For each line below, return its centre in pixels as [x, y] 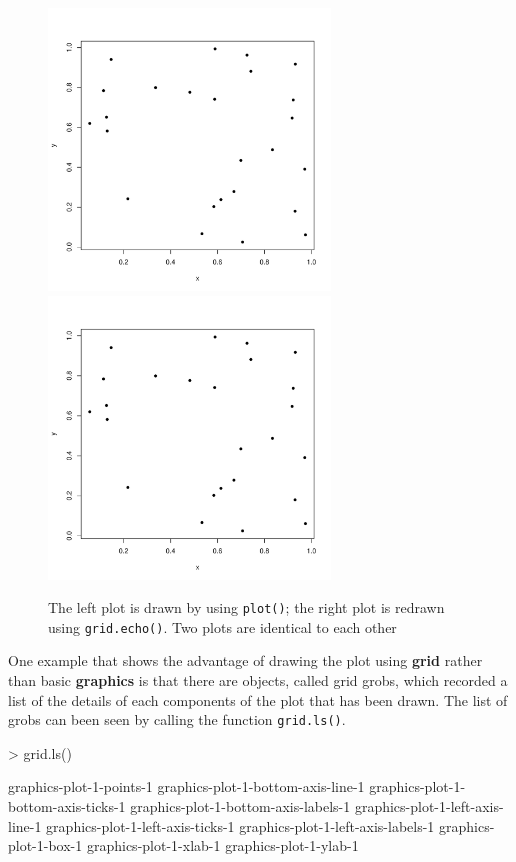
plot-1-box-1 [45, 845]
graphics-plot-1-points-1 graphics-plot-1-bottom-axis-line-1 [186, 786]
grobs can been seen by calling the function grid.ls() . [177, 719]
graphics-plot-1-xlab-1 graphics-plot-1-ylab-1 [222, 845]
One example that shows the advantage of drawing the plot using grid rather [245, 660]
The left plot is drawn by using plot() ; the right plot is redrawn [246, 607]
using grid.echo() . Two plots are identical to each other [222, 626]
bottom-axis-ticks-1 [67, 806]
